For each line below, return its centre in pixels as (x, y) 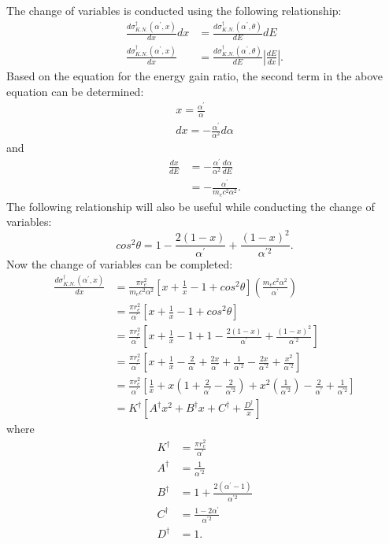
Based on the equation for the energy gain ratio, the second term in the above (195, 75)
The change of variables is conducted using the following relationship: (174, 10)
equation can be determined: (75, 91)
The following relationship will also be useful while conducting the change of (191, 206)
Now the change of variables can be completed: (120, 264)
